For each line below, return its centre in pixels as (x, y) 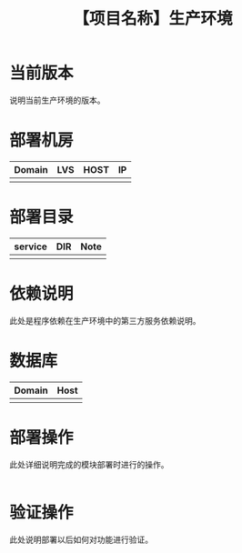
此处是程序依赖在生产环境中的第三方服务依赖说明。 (105, 320)
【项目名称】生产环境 (152, 19)
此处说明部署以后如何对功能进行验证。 (81, 539)
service (31, 246)
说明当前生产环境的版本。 (57, 100)
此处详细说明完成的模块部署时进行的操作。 (89, 464)
